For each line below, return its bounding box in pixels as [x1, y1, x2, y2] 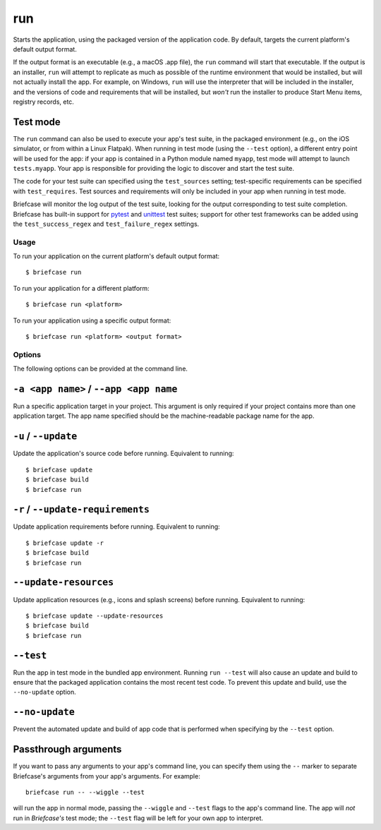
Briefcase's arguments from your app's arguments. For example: [13, 771, 200, 780]
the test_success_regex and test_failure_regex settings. [13, 219, 200, 228]
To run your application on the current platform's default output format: [13, 252, 220, 260]
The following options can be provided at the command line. [13, 364, 188, 373]
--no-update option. [13, 688, 77, 697]
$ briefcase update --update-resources [25, 611, 164, 620]
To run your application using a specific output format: [13, 316, 171, 325]
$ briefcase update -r [25, 539, 104, 547]
